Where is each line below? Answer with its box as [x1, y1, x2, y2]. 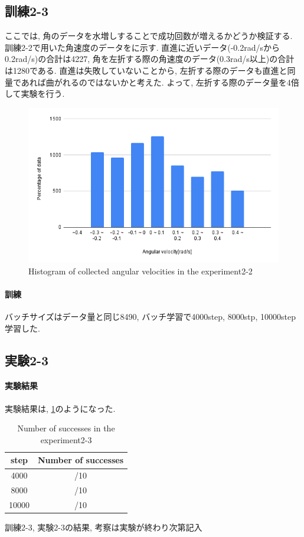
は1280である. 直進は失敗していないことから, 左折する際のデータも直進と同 [5, 64, 296, 76]
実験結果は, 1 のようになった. [5, 402, 116, 414]
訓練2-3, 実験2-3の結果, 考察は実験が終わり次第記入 [5, 521, 202, 533]
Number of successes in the [17, 422, 115, 434]
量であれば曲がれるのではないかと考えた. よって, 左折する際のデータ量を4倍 [5, 76, 299, 88]
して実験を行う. [5, 87, 65, 100]
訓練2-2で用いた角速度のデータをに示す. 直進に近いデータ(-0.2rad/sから [5, 41, 280, 53]
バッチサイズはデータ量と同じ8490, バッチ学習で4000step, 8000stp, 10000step [5, 310, 296, 322]
